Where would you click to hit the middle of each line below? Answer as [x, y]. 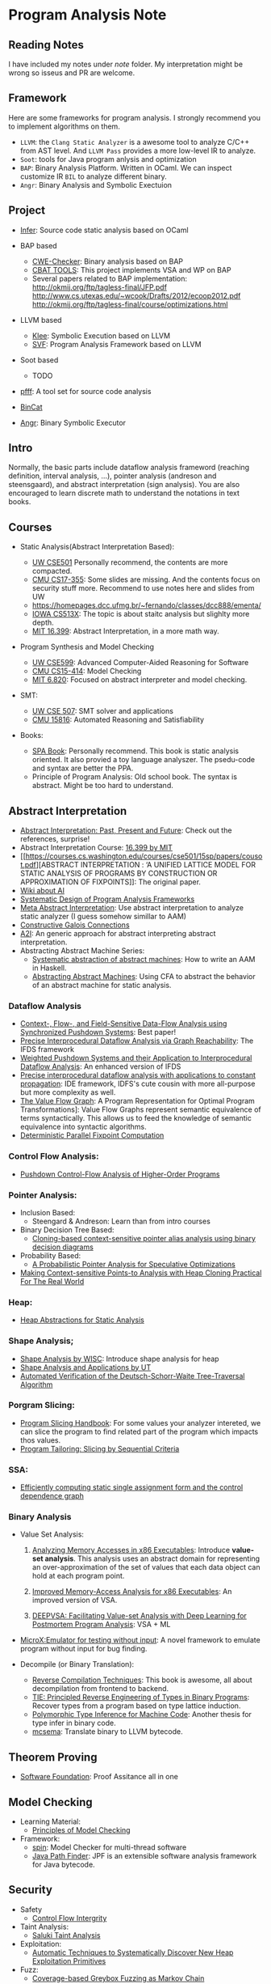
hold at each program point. [78, 1576]
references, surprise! [55, 839]
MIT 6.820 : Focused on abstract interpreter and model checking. [140, 680]
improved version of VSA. [75, 1600]
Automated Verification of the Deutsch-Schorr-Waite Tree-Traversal [132, 1376]
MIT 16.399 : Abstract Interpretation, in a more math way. [125, 631]
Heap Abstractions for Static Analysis [82, 1320]
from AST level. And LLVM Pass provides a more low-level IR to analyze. [138, 150]
